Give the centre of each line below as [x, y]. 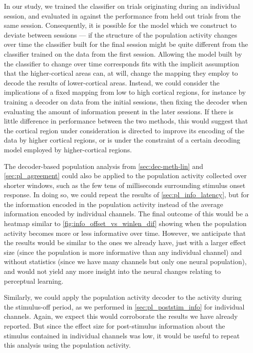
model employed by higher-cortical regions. [68, 149]
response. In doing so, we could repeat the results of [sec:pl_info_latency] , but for [127, 195]
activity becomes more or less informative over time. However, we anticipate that [125, 233]
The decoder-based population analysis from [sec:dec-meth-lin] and [104, 166]
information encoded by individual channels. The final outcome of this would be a [126, 214]
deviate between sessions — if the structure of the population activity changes [121, 34]
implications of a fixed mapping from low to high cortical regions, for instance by [125, 92]
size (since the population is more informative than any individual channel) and [123, 252]
